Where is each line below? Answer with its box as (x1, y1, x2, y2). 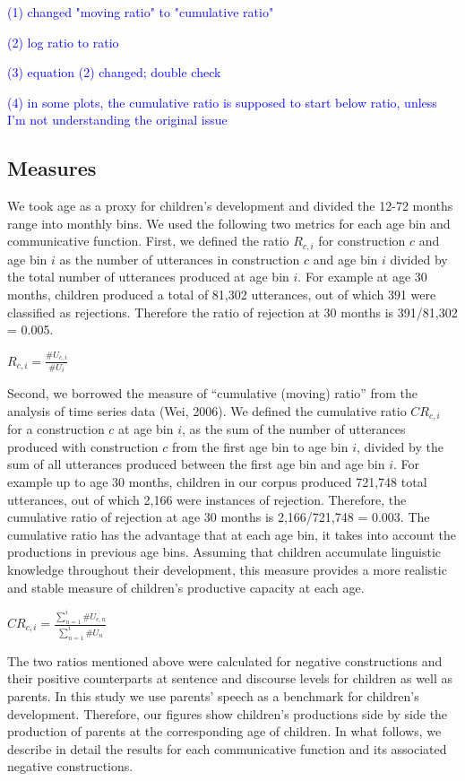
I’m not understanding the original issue (7, 110, 228, 129)
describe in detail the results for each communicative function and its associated (7, 739, 447, 758)
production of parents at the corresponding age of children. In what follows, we (7, 722, 442, 741)
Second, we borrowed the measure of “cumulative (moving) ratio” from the (7, 384, 418, 403)
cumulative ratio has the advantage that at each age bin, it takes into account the (7, 525, 457, 543)
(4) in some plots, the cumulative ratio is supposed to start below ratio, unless (7, 92, 437, 111)
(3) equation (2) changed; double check (7, 63, 221, 82)
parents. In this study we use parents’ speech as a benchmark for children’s (7, 687, 419, 706)
